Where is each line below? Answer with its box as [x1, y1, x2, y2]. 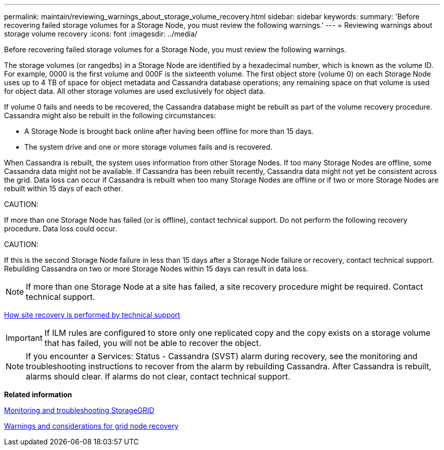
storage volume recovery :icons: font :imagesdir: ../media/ [4, 29, 198, 38]
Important [6, 333, 43, 343]
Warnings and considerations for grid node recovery [4, 422, 179, 430]
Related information [4, 390, 72, 399]
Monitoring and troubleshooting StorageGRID [4, 406, 155, 414]
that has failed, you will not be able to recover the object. [44, 338, 262, 348]
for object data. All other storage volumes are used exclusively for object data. [4, 87, 266, 95]
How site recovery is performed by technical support [4, 310, 180, 319]
